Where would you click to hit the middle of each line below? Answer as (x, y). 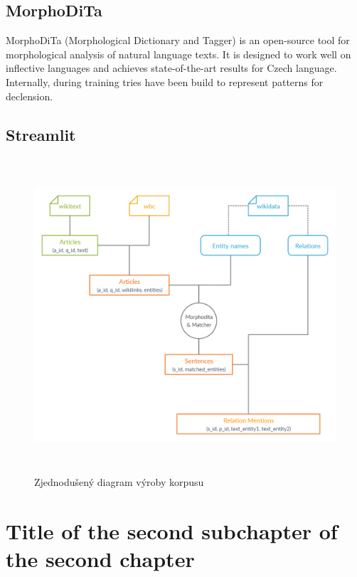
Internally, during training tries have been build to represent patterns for (165, 81)
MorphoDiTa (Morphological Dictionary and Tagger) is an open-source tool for (178, 40)
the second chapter (100, 559)
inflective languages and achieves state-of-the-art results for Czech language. (171, 68)
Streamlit (41, 134)
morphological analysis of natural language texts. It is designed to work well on (178, 54)
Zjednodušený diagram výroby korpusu (119, 482)
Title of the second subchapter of (172, 530)
